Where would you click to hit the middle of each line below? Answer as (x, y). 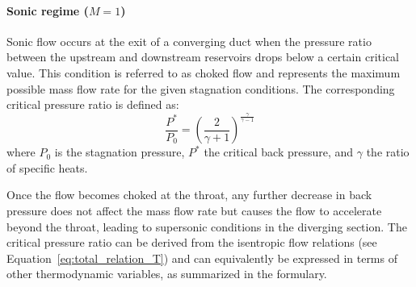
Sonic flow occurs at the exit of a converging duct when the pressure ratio (189, 41)
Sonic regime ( (48, 10)
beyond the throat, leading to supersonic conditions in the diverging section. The (207, 226)
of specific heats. (47, 167)
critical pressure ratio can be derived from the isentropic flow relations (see (192, 242)
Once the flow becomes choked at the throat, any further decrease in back (189, 195)
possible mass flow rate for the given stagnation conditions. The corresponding (201, 88)
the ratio (388, 152)
